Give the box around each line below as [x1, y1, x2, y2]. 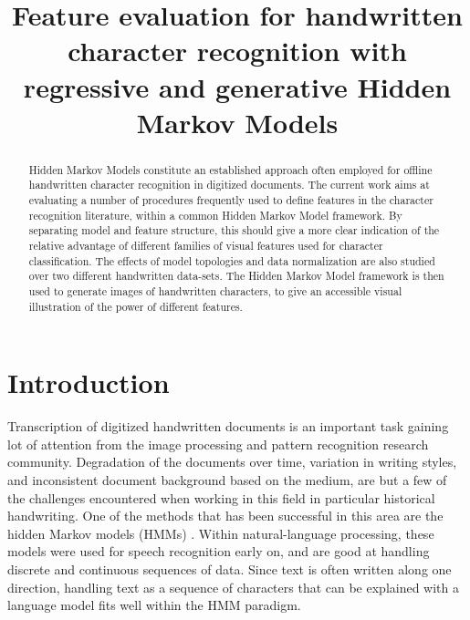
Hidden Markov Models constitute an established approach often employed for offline [28, 161, 433, 177]
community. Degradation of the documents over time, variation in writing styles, [7, 452, 457, 471]
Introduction [7, 364, 170, 401]
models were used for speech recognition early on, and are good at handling [7, 542, 430, 561]
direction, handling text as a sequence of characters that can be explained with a [7, 577, 460, 596]
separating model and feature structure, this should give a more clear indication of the [28, 222, 440, 238]
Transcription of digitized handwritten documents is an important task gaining [7, 417, 449, 436]
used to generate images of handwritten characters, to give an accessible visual [28, 283, 402, 298]
